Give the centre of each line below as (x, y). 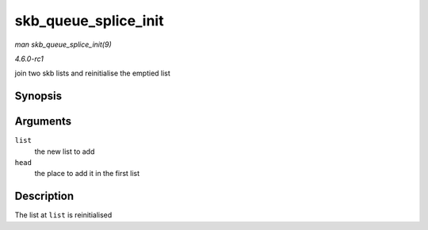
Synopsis (38, 96)
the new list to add (65, 151)
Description (44, 196)
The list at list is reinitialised (63, 215)
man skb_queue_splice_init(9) (63, 44)
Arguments (43, 122)
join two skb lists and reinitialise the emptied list (92, 73)
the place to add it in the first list (87, 174)
